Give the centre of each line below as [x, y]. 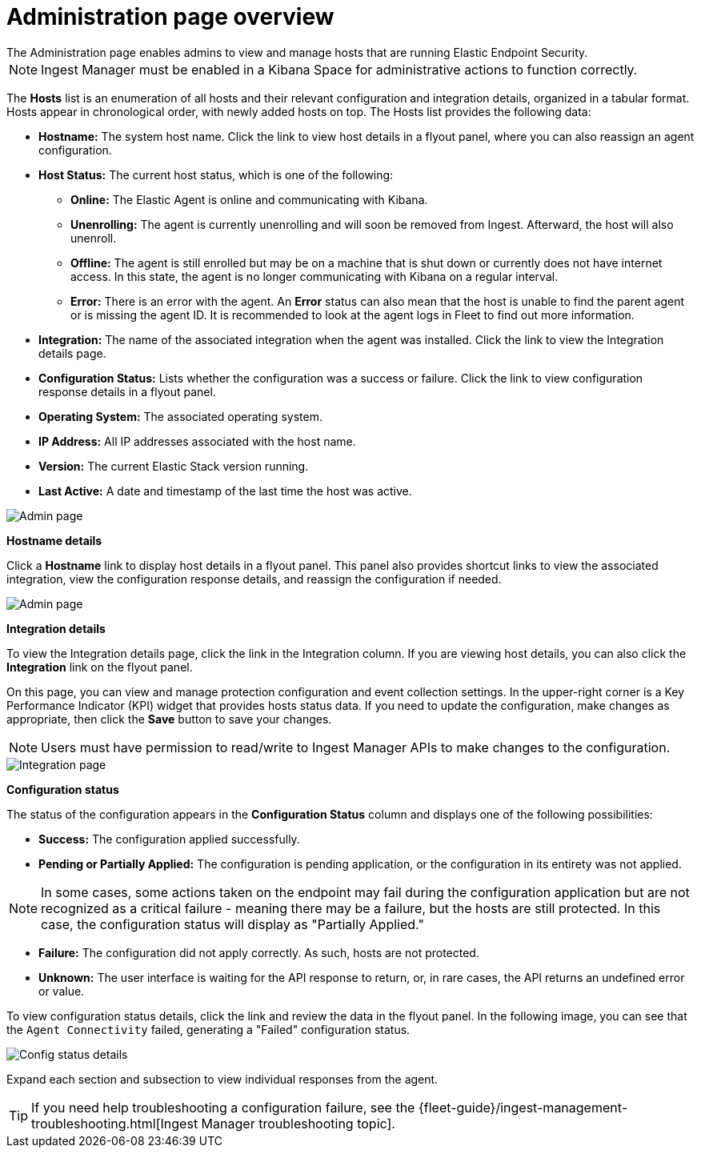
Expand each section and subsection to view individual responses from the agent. [222, 1079]
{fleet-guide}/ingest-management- [523, 1107]
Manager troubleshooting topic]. [298, 1123]
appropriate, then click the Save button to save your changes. [169, 719]
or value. [62, 991]
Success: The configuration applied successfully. [169, 839]
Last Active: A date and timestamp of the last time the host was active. [225, 491]
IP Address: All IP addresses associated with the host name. [197, 441]
